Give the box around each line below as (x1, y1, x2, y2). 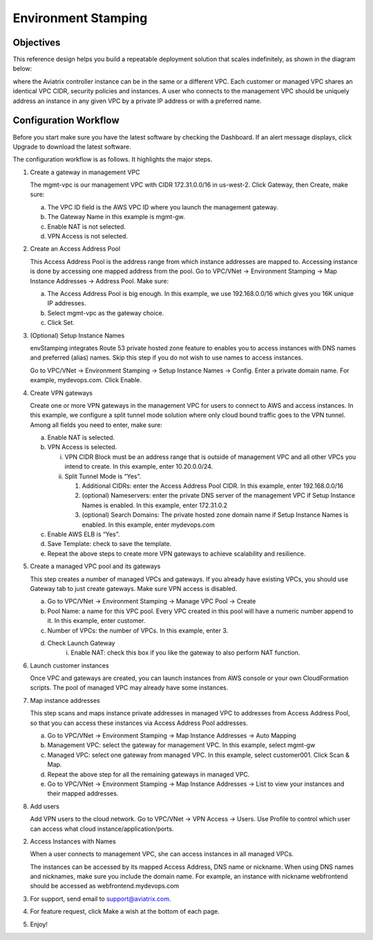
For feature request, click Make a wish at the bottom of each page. (30, 908, 220, 916)
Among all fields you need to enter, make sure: (30, 420, 162, 429)
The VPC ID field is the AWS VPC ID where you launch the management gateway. (47, 203, 279, 211)
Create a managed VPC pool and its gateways (30, 562, 161, 570)
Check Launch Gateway (47, 639, 115, 647)
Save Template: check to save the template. (47, 540, 172, 548)
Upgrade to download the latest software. (12, 142, 131, 151)
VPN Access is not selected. (47, 232, 128, 241)
